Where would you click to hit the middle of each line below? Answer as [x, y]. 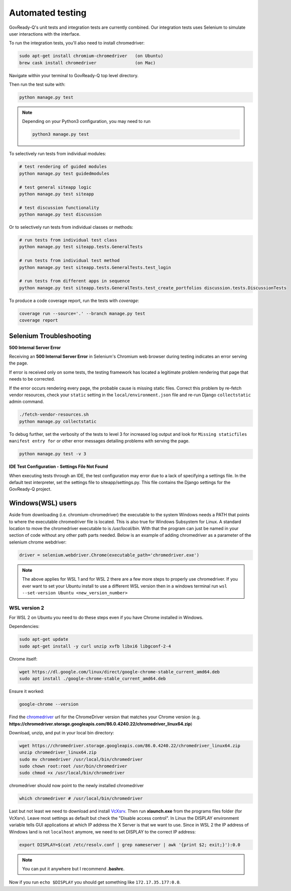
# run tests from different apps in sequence [75, 281]
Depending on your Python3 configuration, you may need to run [86, 121]
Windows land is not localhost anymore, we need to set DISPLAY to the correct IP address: [102, 831]
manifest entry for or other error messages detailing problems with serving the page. [99, 441]
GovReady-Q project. [30, 489]
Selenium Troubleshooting [50, 336]
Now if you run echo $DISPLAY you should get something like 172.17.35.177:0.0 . [95, 882]
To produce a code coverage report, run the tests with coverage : [74, 301]
